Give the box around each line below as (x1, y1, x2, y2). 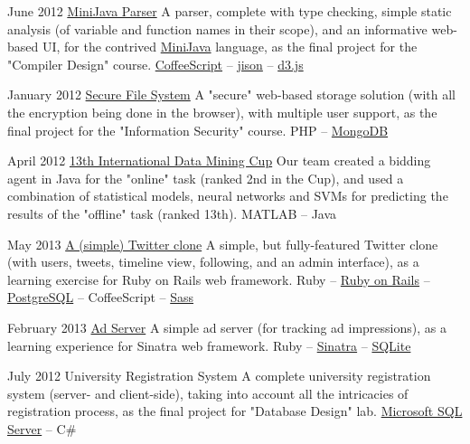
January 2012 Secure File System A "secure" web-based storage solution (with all (7, 85, 456, 104)
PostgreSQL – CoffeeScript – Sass (7, 288, 194, 307)
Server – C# (7, 419, 77, 438)
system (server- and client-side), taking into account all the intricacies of (7, 383, 409, 402)
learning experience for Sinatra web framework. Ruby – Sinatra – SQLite (7, 335, 411, 354)
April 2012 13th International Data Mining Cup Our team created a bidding (7, 151, 431, 170)
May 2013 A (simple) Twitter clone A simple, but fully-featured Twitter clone (7, 234, 438, 253)
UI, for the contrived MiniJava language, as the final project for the (42, 37, 418, 56)
